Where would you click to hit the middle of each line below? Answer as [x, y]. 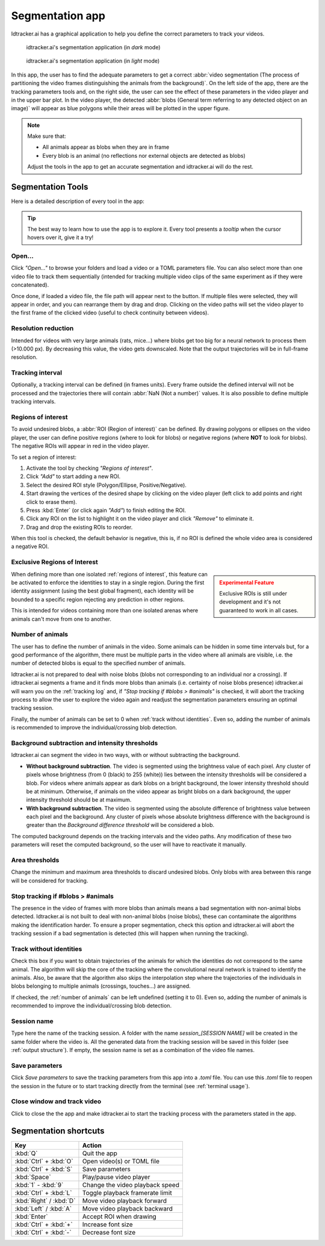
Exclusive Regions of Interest [55, 562]
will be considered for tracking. [50, 880]
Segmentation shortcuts [58, 1131]
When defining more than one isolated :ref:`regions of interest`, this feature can [109, 574]
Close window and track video [56, 1101]
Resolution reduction [42, 328]
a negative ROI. [30, 547]
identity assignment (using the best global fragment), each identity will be [102, 591]
